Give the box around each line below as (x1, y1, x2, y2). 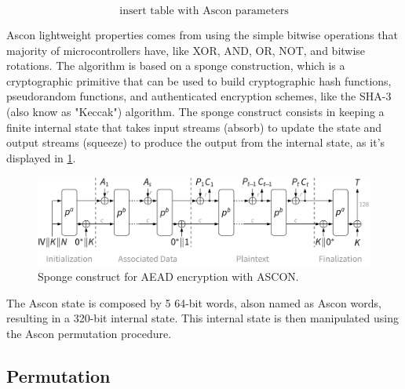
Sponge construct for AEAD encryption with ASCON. (38, 267, 299, 284)
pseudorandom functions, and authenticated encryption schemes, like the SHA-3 (6, 88, 392, 104)
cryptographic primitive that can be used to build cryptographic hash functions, (6, 72, 392, 89)
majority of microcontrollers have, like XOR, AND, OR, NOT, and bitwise (6, 42, 366, 58)
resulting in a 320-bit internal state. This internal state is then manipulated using (6, 310, 399, 326)
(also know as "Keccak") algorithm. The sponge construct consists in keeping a (6, 103, 385, 119)
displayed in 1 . (6, 149, 76, 165)
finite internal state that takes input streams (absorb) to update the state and (6, 118, 382, 135)
